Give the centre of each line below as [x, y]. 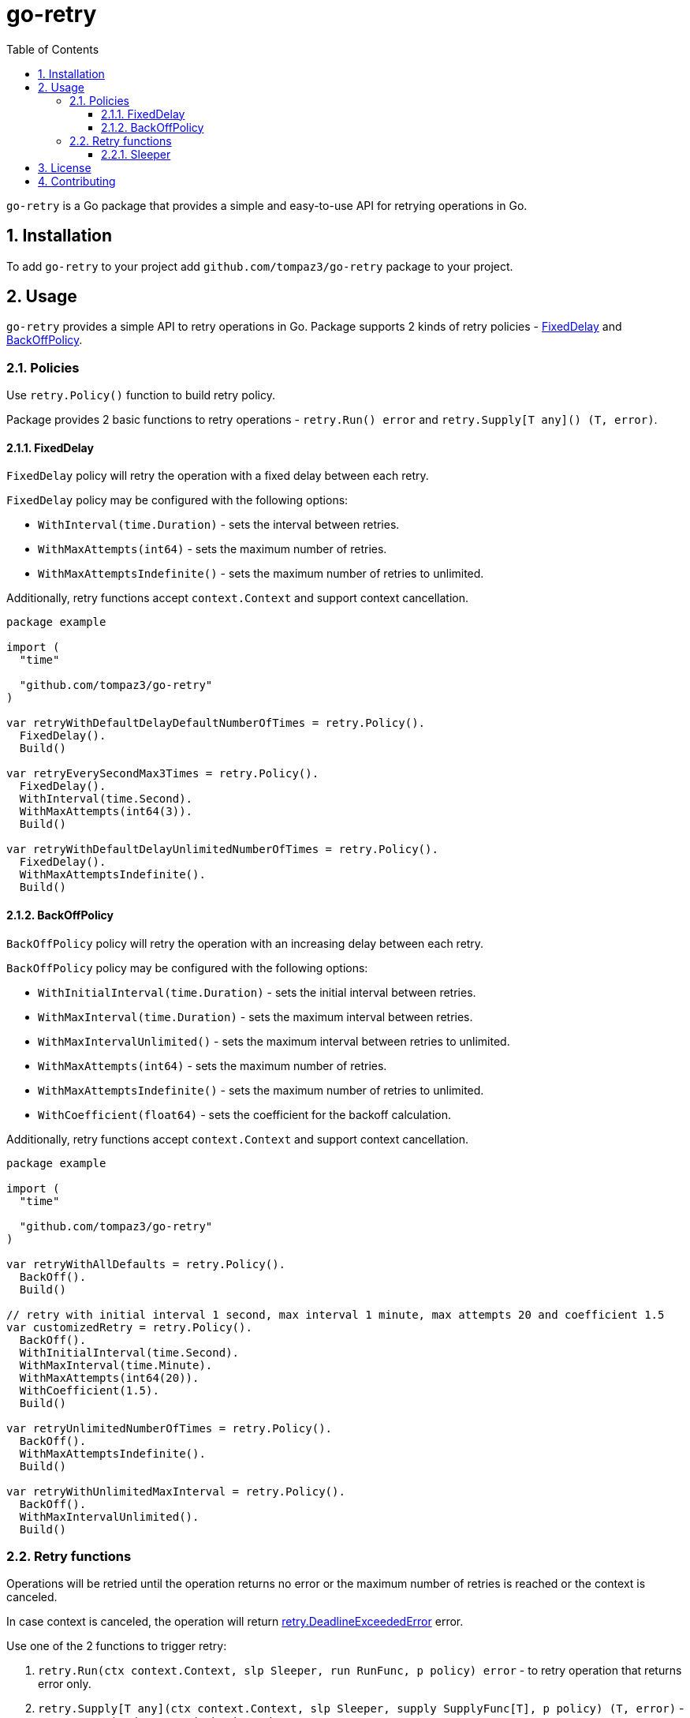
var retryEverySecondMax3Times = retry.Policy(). [163, 774]
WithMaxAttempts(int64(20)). [109, 1377]
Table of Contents [53, 49]
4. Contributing [77, 181]
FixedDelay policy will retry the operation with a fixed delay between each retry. [218, 476]
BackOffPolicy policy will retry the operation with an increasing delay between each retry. [245, 943]
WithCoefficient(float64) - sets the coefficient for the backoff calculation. [244, 1114]
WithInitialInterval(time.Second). [129, 1352]
